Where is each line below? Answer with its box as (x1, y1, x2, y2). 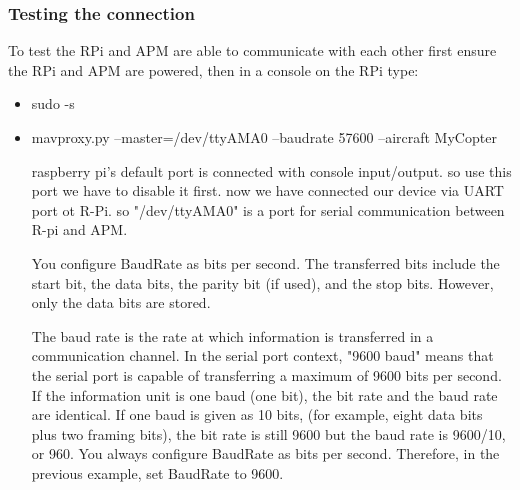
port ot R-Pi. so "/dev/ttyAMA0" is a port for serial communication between (31, 199, 505, 220)
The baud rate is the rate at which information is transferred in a (31, 325, 434, 346)
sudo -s (31, 93, 75, 114)
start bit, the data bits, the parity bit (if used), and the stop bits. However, (31, 272, 494, 293)
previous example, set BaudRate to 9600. (31, 462, 284, 483)
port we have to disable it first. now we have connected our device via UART (31, 180, 504, 201)
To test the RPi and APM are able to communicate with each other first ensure (8, 40, 497, 61)
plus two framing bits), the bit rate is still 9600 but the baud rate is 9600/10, (31, 423, 506, 444)
